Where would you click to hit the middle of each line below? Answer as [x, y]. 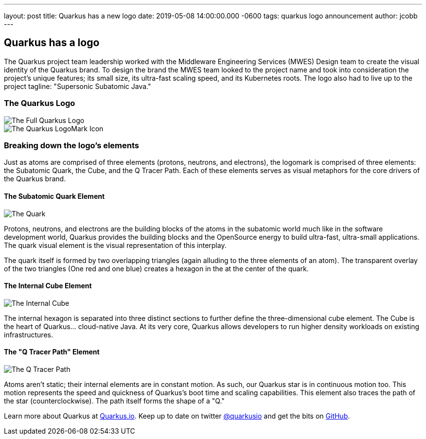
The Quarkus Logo [40, 103]
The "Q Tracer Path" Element [52, 352]
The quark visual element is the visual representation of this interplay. [115, 245]
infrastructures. [28, 334]
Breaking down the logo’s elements [72, 145]
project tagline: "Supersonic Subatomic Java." [78, 86]
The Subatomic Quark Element [54, 196]
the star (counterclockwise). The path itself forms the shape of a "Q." [114, 401]
